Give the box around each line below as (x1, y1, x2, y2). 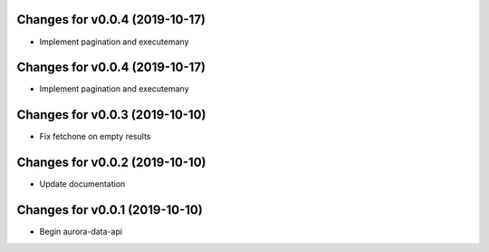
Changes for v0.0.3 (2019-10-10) (16, 107, 206, 122)
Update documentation (39, 179, 126, 189)
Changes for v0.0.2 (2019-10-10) (16, 155, 206, 170)
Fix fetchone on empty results (39, 131, 151, 142)
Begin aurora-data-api (39, 227, 122, 237)
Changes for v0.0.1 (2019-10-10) (16, 202, 203, 218)
